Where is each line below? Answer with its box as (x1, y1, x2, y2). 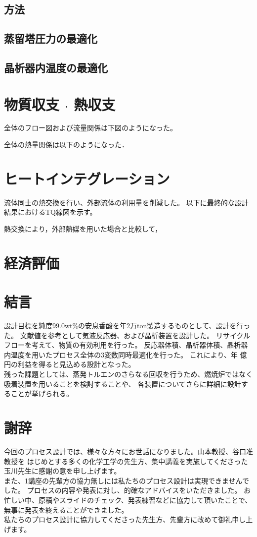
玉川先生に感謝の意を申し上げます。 (4, 466, 121, 476)
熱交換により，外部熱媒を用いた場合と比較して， (4, 223, 162, 234)
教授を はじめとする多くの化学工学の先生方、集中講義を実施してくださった (4, 456, 248, 466)
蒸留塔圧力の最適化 (4, 31, 97, 46)
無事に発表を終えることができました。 (4, 504, 128, 515)
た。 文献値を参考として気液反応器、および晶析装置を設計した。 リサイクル (4, 330, 251, 340)
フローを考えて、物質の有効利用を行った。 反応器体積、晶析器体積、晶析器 (4, 340, 248, 350)
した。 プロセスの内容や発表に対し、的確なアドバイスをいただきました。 (4, 485, 242, 495)
